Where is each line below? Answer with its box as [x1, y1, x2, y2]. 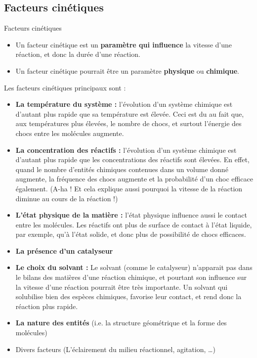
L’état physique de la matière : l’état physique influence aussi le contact [15, 210, 247, 220]
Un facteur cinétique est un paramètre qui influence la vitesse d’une [15, 39, 232, 49]
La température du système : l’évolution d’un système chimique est [15, 99, 233, 109]
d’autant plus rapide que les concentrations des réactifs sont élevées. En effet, [15, 154, 250, 165]
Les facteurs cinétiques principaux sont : [4, 82, 126, 92]
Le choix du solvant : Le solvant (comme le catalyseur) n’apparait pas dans [15, 262, 253, 272]
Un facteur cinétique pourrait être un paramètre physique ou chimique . [15, 65, 239, 76]
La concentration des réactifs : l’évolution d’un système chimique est [15, 144, 237, 155]
